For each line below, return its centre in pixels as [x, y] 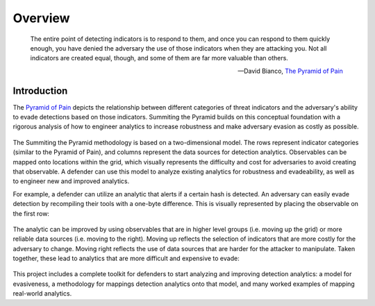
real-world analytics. [42, 294]
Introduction [40, 91]
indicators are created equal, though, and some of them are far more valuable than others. [159, 58]
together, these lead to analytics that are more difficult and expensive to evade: [126, 258]
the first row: [31, 213]
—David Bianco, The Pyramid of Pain [290, 71]
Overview [41, 18]
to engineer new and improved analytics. [71, 181]
